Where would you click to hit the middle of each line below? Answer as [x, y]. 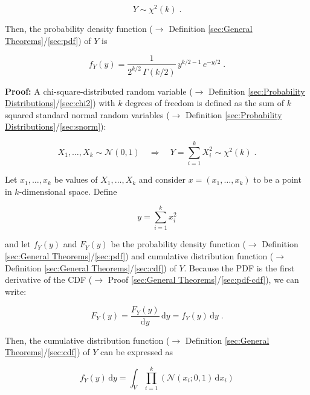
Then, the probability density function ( [79, 29]
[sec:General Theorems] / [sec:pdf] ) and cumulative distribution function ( [139, 256]
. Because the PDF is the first [239, 267]
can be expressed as [137, 352]
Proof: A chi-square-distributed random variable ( [99, 91]
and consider [162, 179]
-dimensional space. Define [68, 191]
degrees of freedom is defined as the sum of [205, 103]
